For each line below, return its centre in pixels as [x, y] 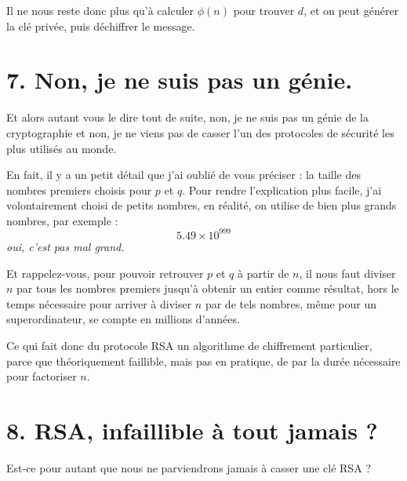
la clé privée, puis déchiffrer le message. [101, 26]
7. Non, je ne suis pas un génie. [180, 80]
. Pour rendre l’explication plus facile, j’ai [282, 189]
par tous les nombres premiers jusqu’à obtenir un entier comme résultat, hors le [208, 288]
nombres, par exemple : [62, 220]
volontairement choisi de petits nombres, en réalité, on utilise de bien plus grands [202, 205]
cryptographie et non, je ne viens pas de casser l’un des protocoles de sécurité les [200, 132]
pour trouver [264, 10]
